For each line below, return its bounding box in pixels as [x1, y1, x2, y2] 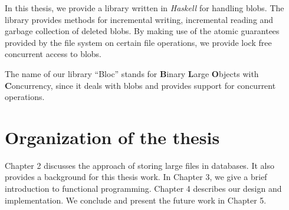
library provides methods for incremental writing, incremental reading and [5, 13, 274, 25]
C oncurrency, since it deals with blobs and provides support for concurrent [5, 79, 276, 91]
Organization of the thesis [5, 125, 220, 149]
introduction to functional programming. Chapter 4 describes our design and [5, 182, 282, 195]
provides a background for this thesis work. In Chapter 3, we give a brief [5, 171, 267, 183]
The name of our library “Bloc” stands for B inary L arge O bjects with [5, 67, 259, 79]
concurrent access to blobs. [5, 48, 102, 60]
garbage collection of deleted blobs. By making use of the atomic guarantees [5, 25, 280, 37]
